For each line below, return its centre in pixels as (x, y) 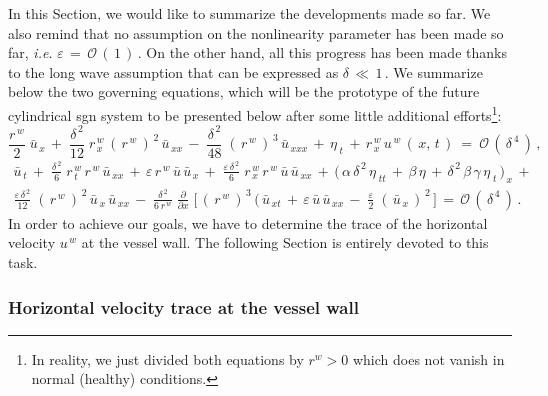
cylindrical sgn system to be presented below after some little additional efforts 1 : (255, 113)
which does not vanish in (428, 358)
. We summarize (433, 71)
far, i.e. (30, 52)
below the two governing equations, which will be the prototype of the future (244, 91)
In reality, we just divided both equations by (167, 358)
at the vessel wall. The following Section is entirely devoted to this (285, 242)
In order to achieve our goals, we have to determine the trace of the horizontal (248, 222)
